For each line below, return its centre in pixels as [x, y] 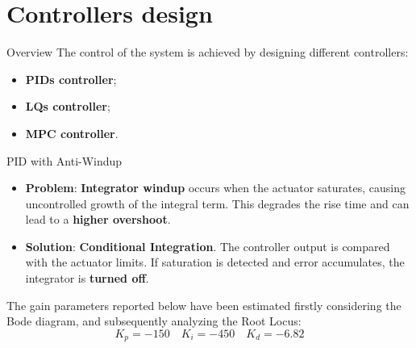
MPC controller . [72, 133]
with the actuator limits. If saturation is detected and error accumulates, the [215, 262]
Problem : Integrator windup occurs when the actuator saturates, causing [216, 188]
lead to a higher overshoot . [98, 219]
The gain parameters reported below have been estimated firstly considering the [204, 305]
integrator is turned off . [87, 278]
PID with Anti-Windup [64, 160]
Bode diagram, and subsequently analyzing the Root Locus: [154, 321]
